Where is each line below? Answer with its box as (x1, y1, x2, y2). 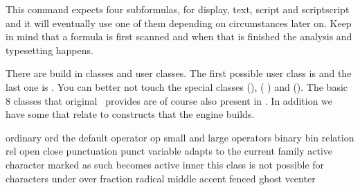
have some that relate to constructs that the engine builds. (6, 107, 255, 121)
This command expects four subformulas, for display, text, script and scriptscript (6, 2, 350, 16)
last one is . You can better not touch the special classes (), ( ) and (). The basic (6, 79, 348, 94)
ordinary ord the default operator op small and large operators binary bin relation (6, 130, 354, 144)
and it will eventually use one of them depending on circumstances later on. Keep (6, 15, 352, 30)
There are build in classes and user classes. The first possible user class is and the (6, 66, 352, 80)
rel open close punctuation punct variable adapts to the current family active (6, 144, 333, 158)
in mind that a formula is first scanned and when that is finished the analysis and (6, 29, 352, 44)
